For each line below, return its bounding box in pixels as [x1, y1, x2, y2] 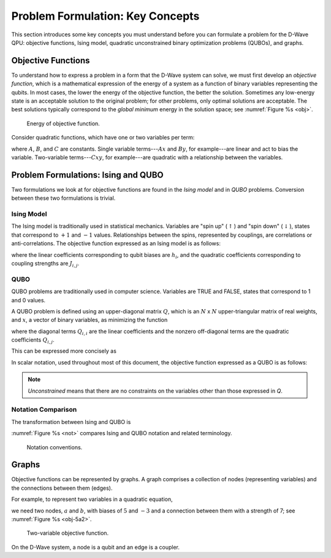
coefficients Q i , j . [11, 336, 55, 345]
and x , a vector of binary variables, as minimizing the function [11, 316, 168, 324]
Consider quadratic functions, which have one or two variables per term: [11, 134, 195, 141]
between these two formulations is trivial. [11, 194, 116, 202]
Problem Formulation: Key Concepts [11, 9, 200, 23]
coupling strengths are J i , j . [11, 259, 80, 269]
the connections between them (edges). [11, 484, 113, 492]
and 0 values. [11, 296, 46, 304]
